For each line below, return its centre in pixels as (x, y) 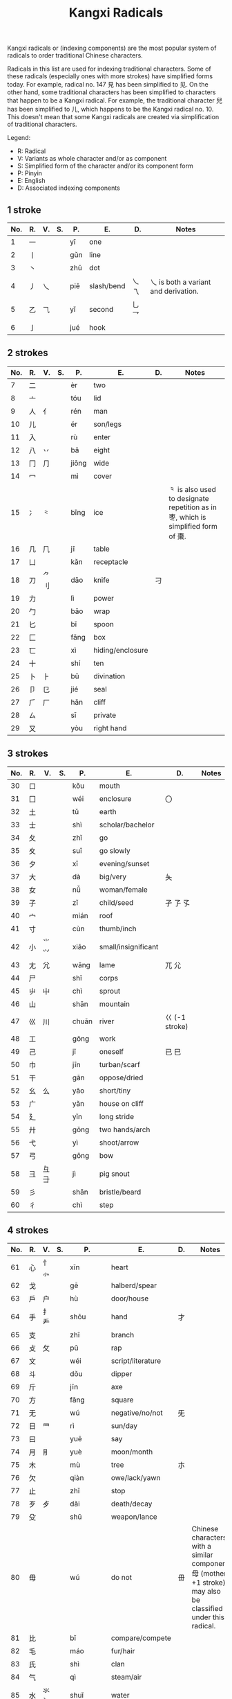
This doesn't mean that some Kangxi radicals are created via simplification (113, 117)
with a (202, 1547)
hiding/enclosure (120, 650)
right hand (110, 728)
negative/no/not (137, 1413)
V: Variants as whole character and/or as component (92, 159)
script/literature (136, 1361)
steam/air (126, 1677)
